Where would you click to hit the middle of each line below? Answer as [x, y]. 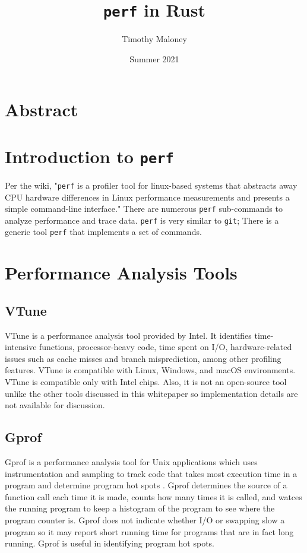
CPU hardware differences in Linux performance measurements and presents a [147, 197]
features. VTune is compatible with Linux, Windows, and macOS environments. [150, 370]
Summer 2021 [154, 58]
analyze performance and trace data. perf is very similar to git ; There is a [142, 220]
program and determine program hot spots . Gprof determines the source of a [146, 485]
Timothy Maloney [154, 39]
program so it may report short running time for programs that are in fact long [149, 531]
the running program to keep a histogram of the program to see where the [140, 508]
